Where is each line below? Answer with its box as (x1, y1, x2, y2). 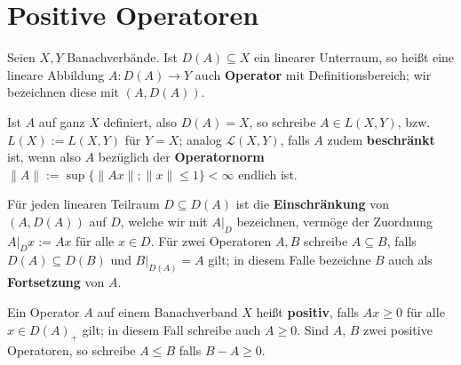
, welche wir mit (120, 211, 208, 230)
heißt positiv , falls (256, 302, 360, 321)
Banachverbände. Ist (67, 48, 178, 67)
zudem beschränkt (327, 130, 435, 148)
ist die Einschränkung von (235, 194, 390, 213)
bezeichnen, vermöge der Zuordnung (236, 211, 433, 230)
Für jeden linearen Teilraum (7, 194, 160, 213)
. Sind (297, 320, 330, 338)
